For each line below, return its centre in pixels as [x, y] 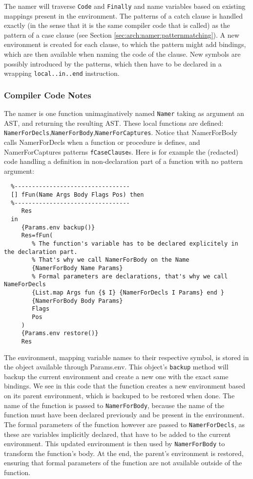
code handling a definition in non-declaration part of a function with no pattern [124, 161]
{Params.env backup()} [58, 227]
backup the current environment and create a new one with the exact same [116, 376]
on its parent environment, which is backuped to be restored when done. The [119, 395]
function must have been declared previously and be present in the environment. [124, 415]
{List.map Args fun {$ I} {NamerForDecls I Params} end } [128, 292]
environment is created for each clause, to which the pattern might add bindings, [125, 44]
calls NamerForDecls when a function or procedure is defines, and [102, 142]
